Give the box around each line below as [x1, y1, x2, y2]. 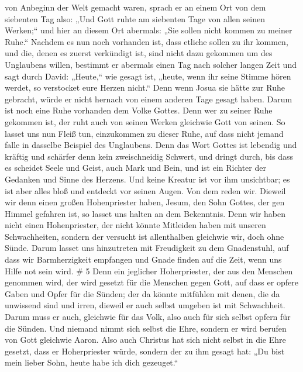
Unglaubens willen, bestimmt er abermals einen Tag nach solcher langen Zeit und [5, 58, 297, 70]
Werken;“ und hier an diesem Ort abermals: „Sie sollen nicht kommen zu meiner [5, 24, 292, 36]
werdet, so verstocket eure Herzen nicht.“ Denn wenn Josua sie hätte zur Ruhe [5, 81, 285, 94]
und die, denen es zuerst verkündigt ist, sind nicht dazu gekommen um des [5, 47, 273, 59]
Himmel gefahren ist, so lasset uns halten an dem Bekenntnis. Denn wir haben [5, 207, 286, 219]
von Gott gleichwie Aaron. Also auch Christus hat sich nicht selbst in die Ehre [5, 333, 286, 346]
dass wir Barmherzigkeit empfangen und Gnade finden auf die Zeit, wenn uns [5, 253, 282, 266]
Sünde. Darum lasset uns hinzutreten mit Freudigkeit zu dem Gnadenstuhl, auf [5, 242, 289, 254]
